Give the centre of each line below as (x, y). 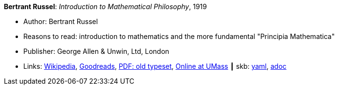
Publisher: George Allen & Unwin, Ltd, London (96, 51)
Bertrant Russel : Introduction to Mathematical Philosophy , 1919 (105, 6)
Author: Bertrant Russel (61, 21)
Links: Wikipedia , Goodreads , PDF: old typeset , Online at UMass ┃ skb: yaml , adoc (155, 66)
